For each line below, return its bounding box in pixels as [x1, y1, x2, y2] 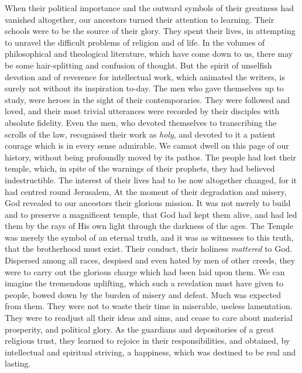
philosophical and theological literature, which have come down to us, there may [5, 47, 293, 60]
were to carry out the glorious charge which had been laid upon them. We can [5, 265, 285, 278]
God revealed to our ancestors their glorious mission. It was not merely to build [5, 197, 291, 209]
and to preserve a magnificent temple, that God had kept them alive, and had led [5, 208, 297, 220]
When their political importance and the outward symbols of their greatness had [5, 2, 294, 13]
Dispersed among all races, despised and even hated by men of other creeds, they [5, 254, 296, 266]
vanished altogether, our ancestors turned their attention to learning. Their [5, 13, 274, 25]
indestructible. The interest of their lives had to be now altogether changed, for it [5, 173, 297, 186]
